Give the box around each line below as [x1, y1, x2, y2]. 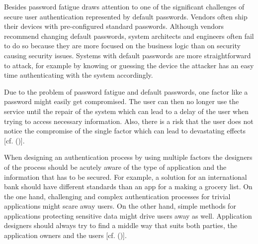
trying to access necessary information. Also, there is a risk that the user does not [4, 116, 254, 126]
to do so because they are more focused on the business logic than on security [4, 40, 241, 51]
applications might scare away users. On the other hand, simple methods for [4, 201, 236, 211]
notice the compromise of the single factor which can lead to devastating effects [4, 125, 246, 136]
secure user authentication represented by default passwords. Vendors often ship [4, 11, 248, 21]
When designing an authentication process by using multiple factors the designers [4, 152, 253, 162]
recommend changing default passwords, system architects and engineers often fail [4, 30, 254, 41]
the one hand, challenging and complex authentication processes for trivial [4, 191, 231, 201]
